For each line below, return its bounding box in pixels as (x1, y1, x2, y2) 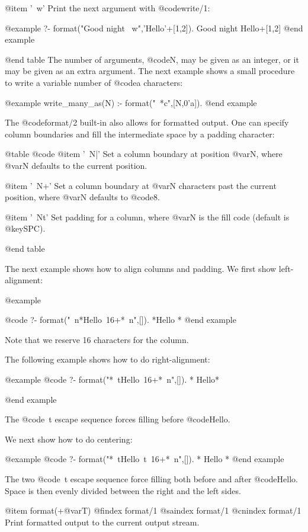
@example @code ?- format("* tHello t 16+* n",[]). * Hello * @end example (5, 453, 284, 465)
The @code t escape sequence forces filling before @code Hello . (5, 413, 230, 425)
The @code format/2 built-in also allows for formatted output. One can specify (5, 116, 289, 129)
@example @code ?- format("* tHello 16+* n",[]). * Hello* (5, 373, 220, 386)
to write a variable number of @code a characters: (5, 76, 183, 88)
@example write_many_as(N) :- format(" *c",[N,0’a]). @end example (5, 96, 257, 108)
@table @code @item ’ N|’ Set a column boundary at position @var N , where (5, 148, 283, 160)
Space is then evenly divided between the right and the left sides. (5, 484, 241, 496)
